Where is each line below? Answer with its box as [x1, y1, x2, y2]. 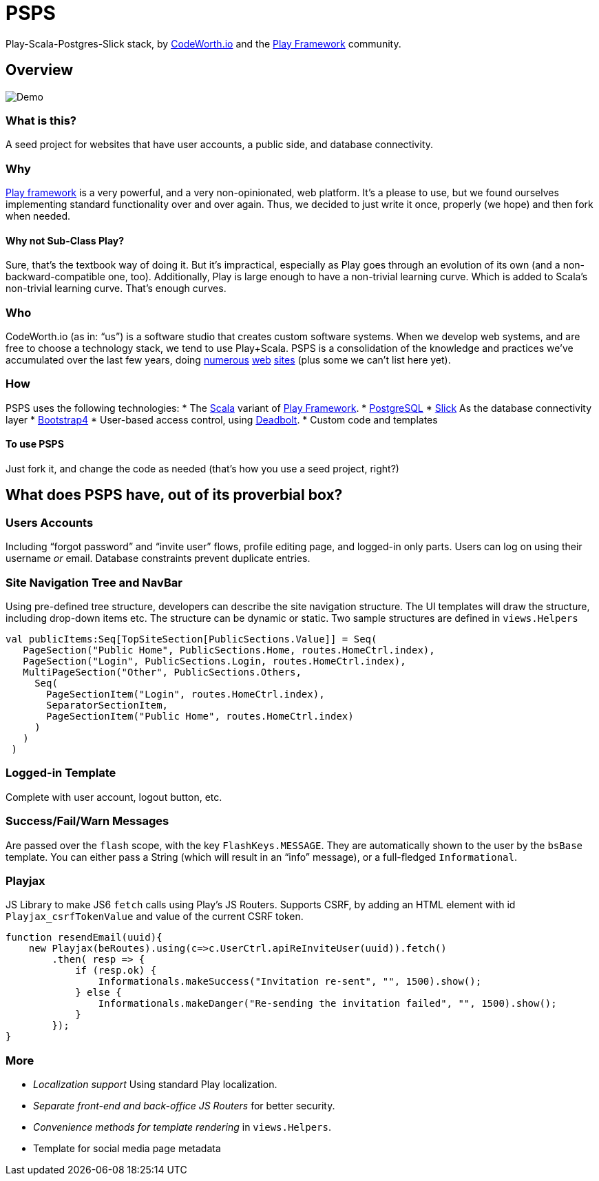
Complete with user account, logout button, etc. [6, 791, 222, 803]
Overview [6, 61, 74, 79]
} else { [75, 987, 122, 999]
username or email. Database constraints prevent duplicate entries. [6, 552, 311, 565]
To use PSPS [6, 438, 64, 450]
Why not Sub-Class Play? [6, 234, 125, 247]
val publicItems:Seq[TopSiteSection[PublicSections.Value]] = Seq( [6, 634, 377, 645]
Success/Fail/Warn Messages [6, 814, 169, 828]
